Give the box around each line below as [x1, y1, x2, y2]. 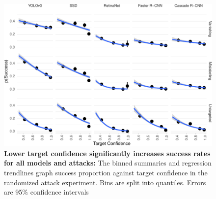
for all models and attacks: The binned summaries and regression [4, 158, 212, 168]
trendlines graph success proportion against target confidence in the [4, 167, 208, 178]
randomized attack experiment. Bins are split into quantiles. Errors [4, 177, 206, 187]
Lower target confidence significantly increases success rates [4, 148, 211, 158]
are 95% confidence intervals [4, 187, 89, 197]
